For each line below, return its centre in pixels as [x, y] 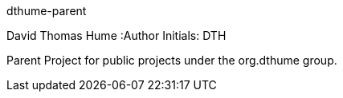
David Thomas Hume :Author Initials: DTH [116, 35]
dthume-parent [47, 11]
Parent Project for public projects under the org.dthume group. [172, 60]
